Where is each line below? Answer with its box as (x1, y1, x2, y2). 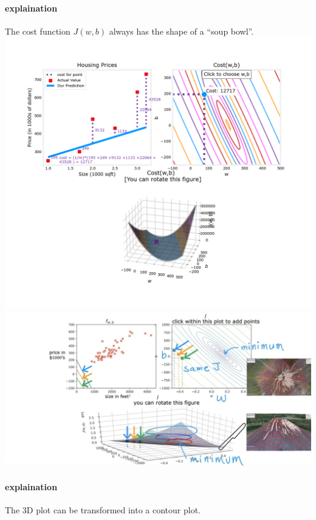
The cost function (5, 24, 70, 37)
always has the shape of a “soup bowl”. (109, 24, 254, 37)
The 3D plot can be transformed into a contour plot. (5, 503, 201, 516)
